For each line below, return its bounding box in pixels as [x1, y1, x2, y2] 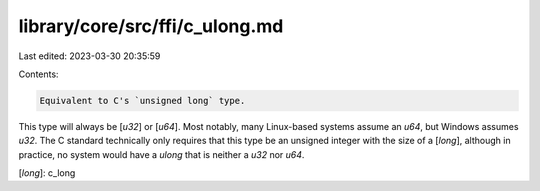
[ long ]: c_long [18, 167, 76, 179]
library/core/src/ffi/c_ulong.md [18, 15, 284, 37]
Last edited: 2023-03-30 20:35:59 [18, 50, 161, 62]
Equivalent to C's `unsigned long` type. [39, 95, 246, 106]
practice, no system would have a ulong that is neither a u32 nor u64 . [18, 148, 305, 160]
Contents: [18, 68, 59, 80]
